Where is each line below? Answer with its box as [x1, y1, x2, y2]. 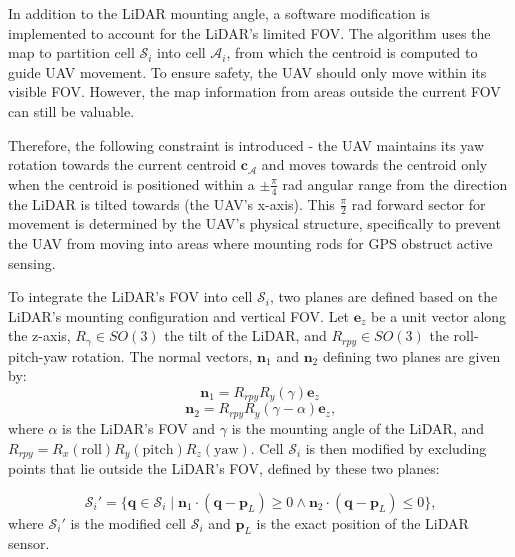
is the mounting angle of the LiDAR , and [231, 417, 484, 438]
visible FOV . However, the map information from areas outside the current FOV [8, 81, 501, 102]
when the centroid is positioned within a [8, 173, 255, 194]
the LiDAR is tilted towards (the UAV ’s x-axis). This [8, 193, 335, 214]
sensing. [8, 252, 56, 273]
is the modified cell [70, 512, 186, 533]
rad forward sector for [351, 193, 486, 214]
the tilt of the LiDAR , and [164, 325, 327, 346]
